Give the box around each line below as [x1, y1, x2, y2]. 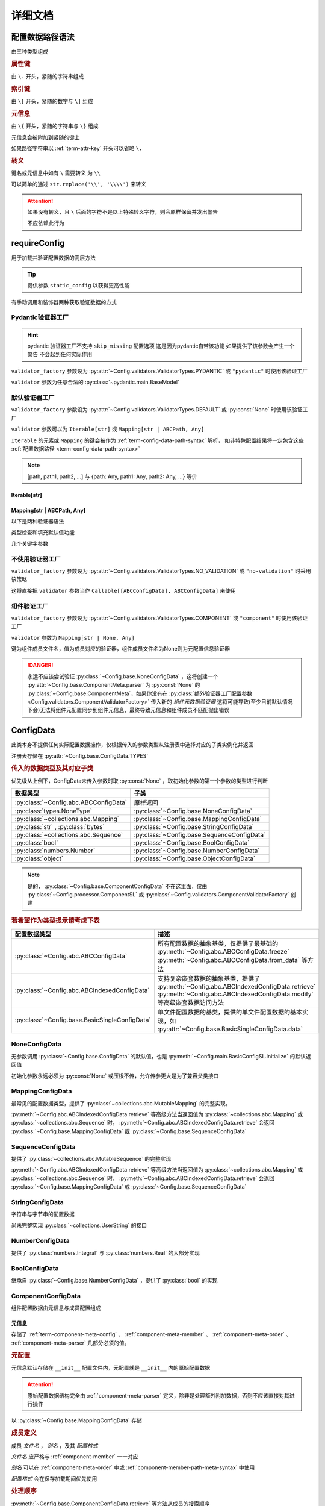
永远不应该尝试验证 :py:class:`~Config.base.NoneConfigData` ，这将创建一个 [27, 672, 218, 680]
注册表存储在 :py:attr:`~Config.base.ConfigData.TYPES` [11, 752, 149, 759]
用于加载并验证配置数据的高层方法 [11, 254, 96, 261]
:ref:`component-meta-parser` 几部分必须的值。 [11, 1339, 130, 1346]
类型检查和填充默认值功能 [11, 529, 75, 536]
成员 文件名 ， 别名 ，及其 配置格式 [11, 1442, 98, 1449]
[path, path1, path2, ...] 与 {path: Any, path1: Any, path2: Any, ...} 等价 [27, 473, 197, 480]
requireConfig [11, 238, 66, 248]
